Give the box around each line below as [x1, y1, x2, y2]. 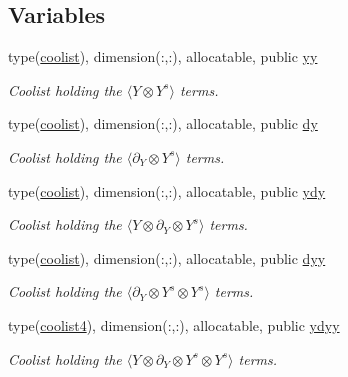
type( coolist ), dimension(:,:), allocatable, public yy [8, 46, 318, 67]
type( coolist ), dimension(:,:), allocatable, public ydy [8, 180, 326, 201]
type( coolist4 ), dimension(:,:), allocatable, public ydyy [8, 314, 340, 335]
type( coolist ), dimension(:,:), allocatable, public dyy [8, 247, 326, 268]
